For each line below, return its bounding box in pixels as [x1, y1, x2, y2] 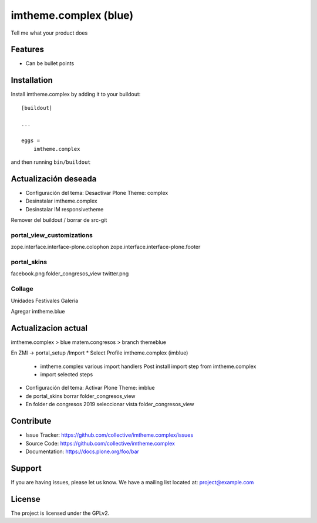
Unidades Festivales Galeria [11, 297, 79, 304]
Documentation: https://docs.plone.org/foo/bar [25, 448, 139, 455]
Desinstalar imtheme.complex [25, 197, 97, 205]
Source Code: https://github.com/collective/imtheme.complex [25, 440, 176, 447]
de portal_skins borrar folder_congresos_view [25, 392, 136, 399]
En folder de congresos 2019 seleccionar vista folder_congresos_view [25, 401, 194, 408]
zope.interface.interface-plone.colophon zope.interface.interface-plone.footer [11, 244, 201, 251]
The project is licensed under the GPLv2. [11, 509, 110, 517]
